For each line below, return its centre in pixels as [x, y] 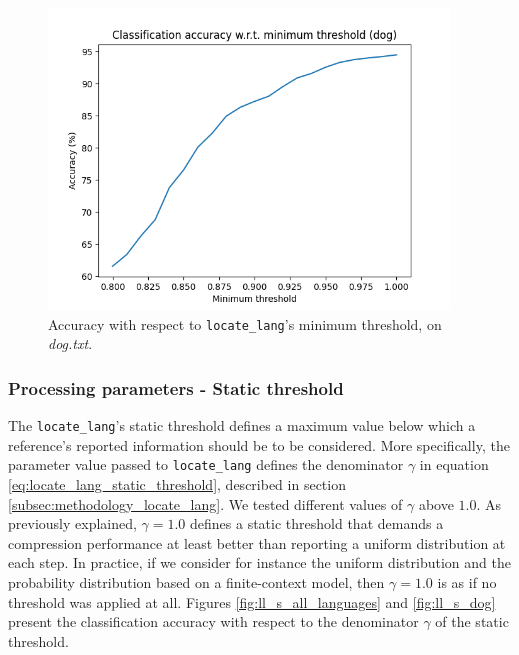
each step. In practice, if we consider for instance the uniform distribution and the [259, 562]
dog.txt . [70, 343]
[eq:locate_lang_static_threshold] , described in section [177, 484]
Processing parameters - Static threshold [176, 387]
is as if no [467, 582]
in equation [454, 464]
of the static [472, 621]
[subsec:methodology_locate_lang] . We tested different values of [205, 503]
